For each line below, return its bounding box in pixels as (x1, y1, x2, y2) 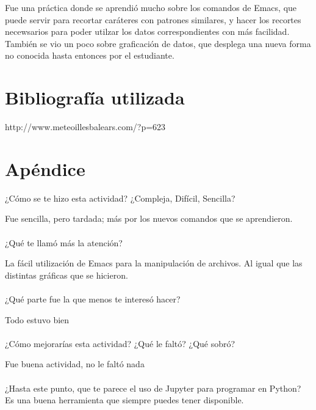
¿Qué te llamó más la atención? (5, 236, 123, 249)
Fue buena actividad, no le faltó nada (5, 357, 145, 370)
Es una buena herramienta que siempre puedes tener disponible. (5, 394, 244, 406)
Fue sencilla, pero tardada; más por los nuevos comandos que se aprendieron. (5, 212, 293, 225)
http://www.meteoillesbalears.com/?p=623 (5, 120, 166, 133)
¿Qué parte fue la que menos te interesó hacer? (5, 292, 181, 305)
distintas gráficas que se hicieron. (5, 268, 128, 281)
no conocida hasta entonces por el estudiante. (5, 49, 174, 62)
